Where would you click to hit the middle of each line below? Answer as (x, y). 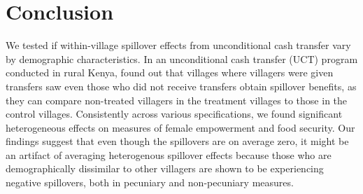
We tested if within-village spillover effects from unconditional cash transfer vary (178, 45)
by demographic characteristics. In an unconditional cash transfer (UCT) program (182, 58)
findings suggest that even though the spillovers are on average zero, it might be (177, 141)
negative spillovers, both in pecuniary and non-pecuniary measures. (150, 182)
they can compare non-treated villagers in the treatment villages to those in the (177, 100)
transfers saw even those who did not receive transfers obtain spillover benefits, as (181, 86)
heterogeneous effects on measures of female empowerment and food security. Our (180, 127)
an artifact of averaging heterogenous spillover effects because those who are (169, 154)
